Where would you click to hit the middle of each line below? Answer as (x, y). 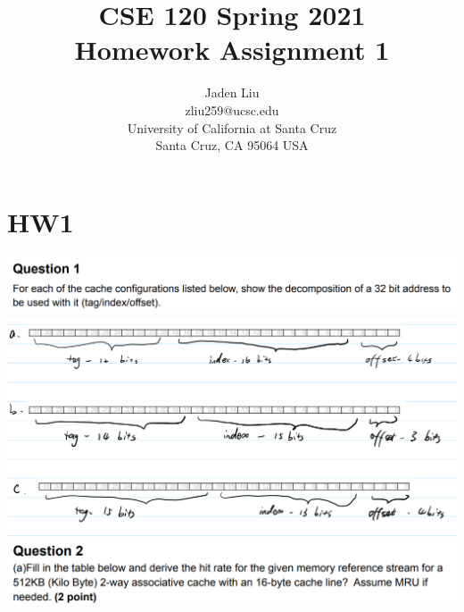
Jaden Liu (232, 92)
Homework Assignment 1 (232, 50)
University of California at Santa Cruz (232, 127)
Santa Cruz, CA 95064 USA (232, 145)
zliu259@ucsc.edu (232, 109)
